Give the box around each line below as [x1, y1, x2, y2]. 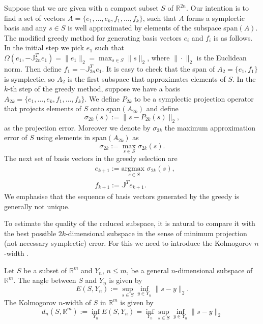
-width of [63, 297, 92, 307]
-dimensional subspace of [175, 265, 253, 275]
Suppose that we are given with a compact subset [4, 3, 159, 13]
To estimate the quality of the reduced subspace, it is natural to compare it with [4, 218, 255, 229]
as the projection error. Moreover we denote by [4, 122, 151, 133]
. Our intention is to [186, 3, 249, 13]
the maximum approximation [164, 122, 255, 133]
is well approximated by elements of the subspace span [67, 22, 238, 33]
